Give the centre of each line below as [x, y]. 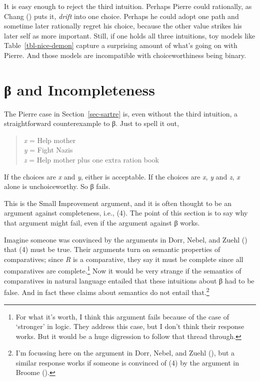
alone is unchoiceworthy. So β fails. [57, 186]
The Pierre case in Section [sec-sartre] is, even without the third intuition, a [121, 113]
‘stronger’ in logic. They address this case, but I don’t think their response [130, 326]
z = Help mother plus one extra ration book [91, 160]
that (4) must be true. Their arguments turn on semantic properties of [112, 249]
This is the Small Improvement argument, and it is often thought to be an [118, 203]
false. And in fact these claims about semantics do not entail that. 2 [107, 291]
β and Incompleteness [79, 89]
